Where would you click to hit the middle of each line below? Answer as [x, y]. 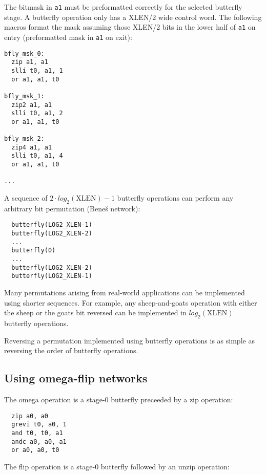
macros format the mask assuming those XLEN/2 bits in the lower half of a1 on [130, 27]
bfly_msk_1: [24, 96]
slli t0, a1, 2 [37, 113]
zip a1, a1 [30, 62]
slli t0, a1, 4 [37, 156]
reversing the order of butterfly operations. [71, 350]
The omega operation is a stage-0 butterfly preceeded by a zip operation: [119, 400]
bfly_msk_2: [24, 139]
